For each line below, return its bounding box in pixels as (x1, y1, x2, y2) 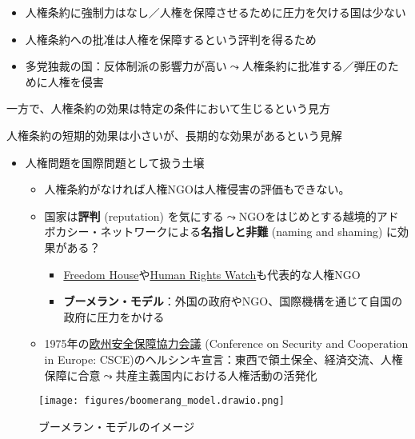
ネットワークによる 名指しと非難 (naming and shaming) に (100, 223, 398, 240)
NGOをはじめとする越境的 (238, 207, 377, 224)
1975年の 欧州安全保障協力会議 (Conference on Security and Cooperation (44, 335, 409, 352)
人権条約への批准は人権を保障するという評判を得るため (25, 30, 317, 47)
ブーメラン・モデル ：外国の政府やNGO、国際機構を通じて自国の (63, 293, 403, 309)
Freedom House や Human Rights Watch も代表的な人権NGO (63, 265, 361, 282)
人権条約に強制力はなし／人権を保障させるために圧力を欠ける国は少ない (25, 4, 406, 20)
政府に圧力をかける (63, 308, 165, 325)
